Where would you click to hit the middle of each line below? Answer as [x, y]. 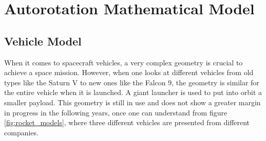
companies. [21, 132]
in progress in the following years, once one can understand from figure [116, 112]
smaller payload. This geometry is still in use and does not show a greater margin [132, 102]
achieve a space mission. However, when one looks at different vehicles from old [129, 72]
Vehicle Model [43, 41]
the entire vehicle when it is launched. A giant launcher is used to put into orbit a [133, 92]
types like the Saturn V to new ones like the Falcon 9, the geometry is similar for [132, 82]
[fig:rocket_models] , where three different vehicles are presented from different [127, 122]
